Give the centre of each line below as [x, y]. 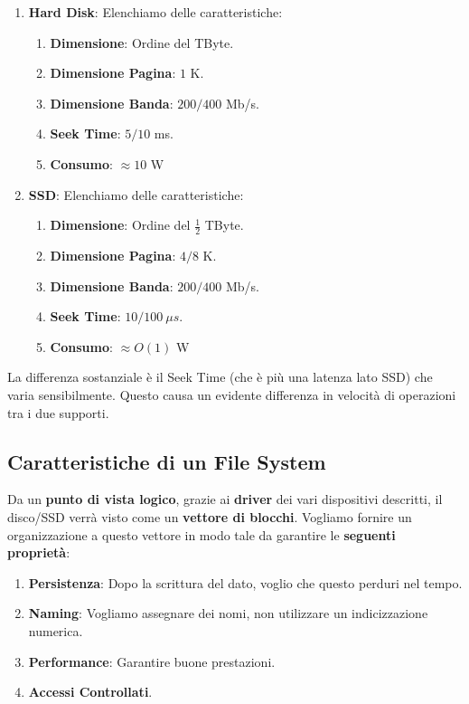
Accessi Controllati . [90, 692]
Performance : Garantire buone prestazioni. [152, 661]
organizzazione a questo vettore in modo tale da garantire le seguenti [202, 534]
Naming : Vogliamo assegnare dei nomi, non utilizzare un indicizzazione [228, 613]
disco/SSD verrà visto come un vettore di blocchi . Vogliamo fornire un [210, 516]
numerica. [56, 630]
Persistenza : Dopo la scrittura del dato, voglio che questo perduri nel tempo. [245, 582]
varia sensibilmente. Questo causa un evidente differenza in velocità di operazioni [232, 394]
